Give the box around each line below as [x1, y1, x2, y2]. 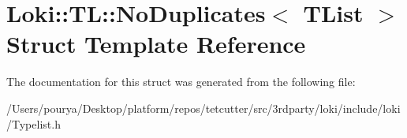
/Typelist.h [6, 115, 61, 132]
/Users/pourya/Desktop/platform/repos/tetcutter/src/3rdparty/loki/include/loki [6, 99, 401, 116]
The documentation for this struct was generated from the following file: [6, 73, 356, 90]
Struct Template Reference [6, 28, 306, 60]
